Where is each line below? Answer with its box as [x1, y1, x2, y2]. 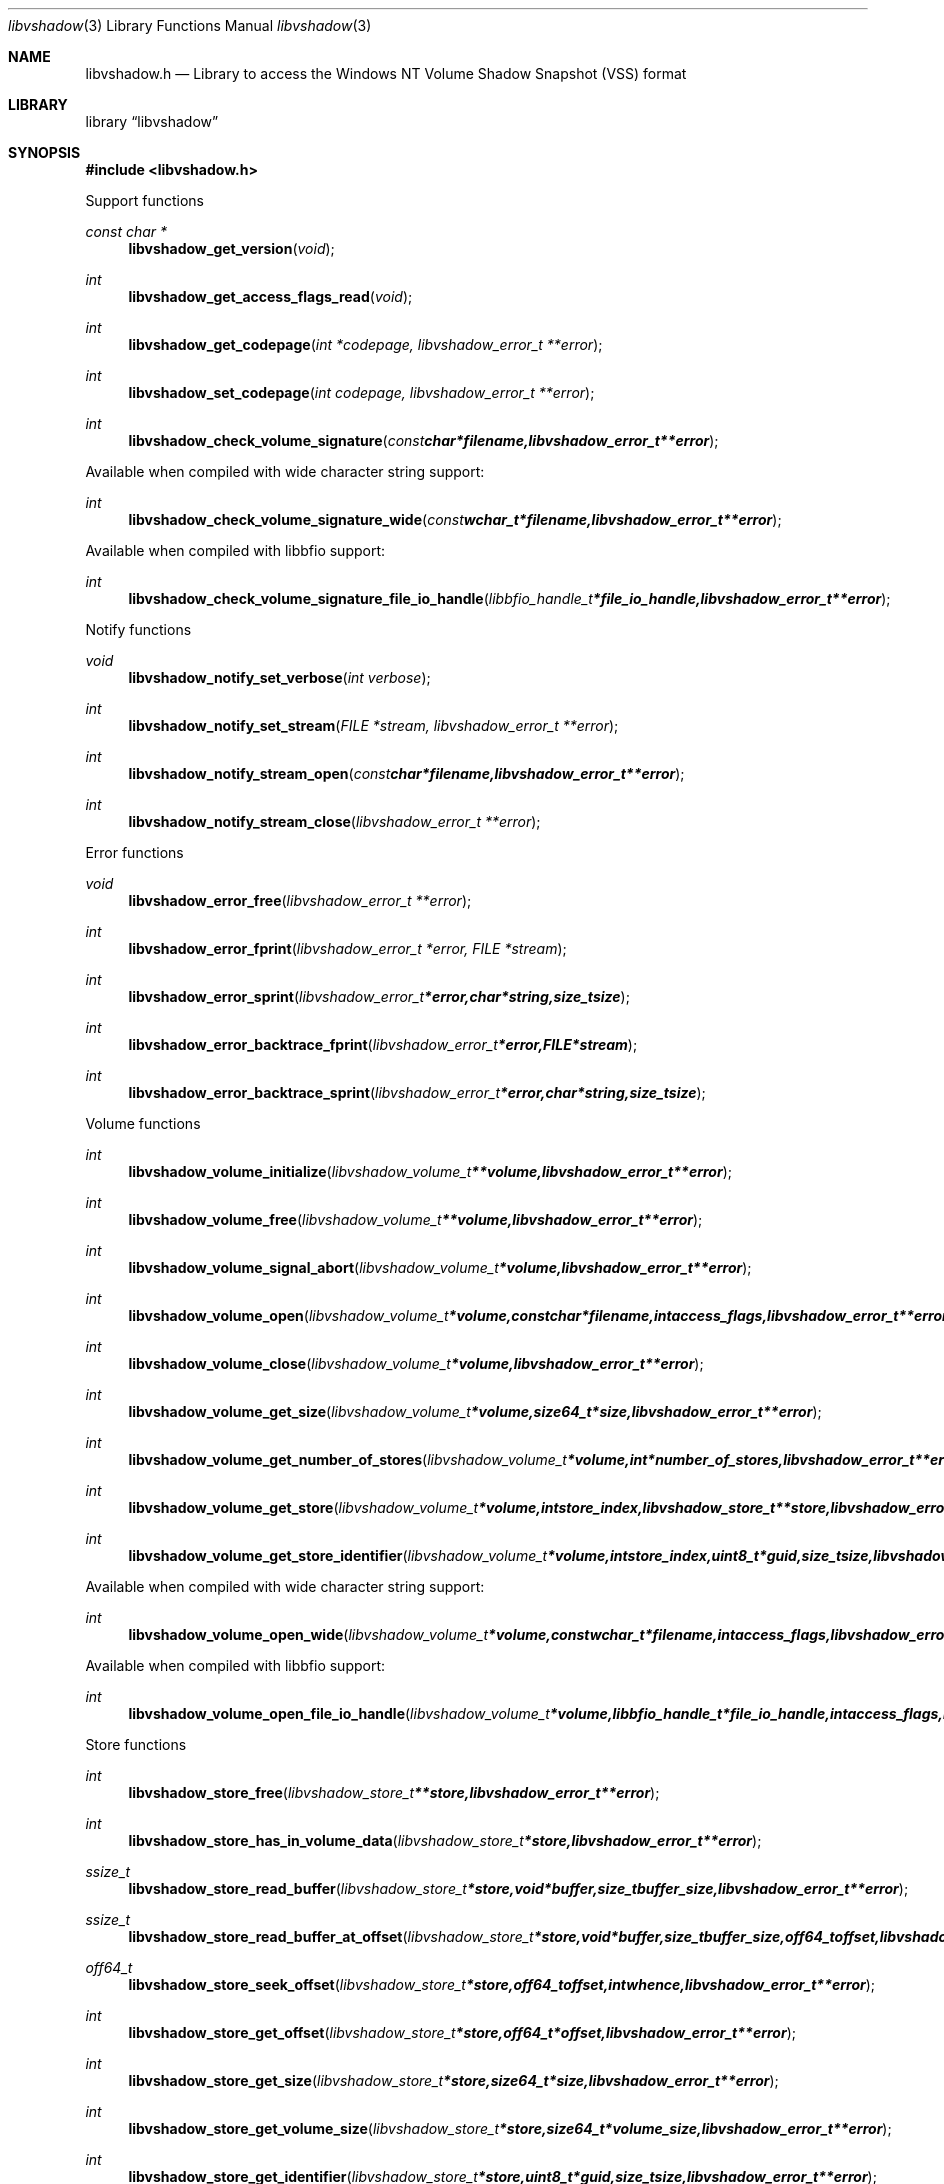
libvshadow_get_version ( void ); [128, 240, 335, 257]
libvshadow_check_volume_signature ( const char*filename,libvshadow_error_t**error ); [128, 432, 719, 449]
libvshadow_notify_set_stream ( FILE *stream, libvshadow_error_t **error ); [128, 717, 619, 734]
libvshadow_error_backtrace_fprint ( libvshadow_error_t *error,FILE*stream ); [128, 1036, 638, 1053]
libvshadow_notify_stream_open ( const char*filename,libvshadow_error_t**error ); [128, 765, 685, 782]
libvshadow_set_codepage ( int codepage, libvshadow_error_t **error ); [128, 384, 595, 401]
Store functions [85, 1736, 187, 1753]
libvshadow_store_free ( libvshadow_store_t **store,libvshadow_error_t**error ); [128, 1784, 660, 1801]
